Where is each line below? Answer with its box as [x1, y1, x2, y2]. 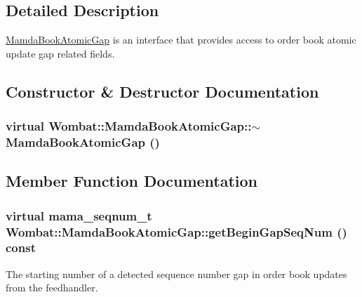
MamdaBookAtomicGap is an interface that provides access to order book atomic [6, 32, 356, 47]
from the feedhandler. [6, 280, 98, 295]
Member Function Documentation [6, 170, 258, 192]
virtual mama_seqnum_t [6, 206, 152, 224]
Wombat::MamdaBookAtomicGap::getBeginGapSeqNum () [6, 223, 347, 240]
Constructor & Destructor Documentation [6, 80, 319, 102]
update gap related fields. [6, 46, 115, 60]
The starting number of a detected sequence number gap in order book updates [6, 266, 347, 281]
